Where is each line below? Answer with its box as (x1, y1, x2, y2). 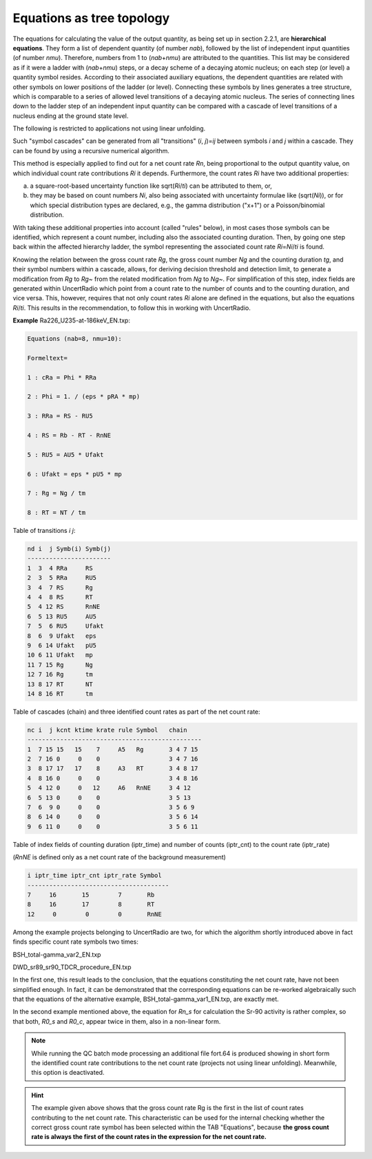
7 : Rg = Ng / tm (27, 489, 86, 497)
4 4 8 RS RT (27, 594, 93, 601)
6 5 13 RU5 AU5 (27, 612, 96, 621)
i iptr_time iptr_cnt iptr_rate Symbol (27, 872, 162, 879)
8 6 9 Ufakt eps (27, 632, 96, 640)
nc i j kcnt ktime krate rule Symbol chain (27, 725, 187, 734)
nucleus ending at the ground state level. (12, 111, 129, 120)
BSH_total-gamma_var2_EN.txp (12, 950, 101, 959)
